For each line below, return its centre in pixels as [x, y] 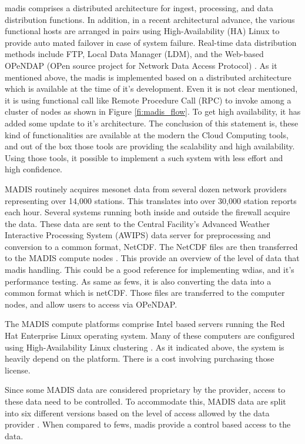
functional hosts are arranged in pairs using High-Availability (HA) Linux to [142, 31]
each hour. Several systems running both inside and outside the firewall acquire [148, 212]
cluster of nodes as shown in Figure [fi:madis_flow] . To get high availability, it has [153, 111]
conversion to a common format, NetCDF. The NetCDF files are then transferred [151, 246]
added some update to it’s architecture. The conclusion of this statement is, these [152, 123]
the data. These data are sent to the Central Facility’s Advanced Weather [138, 223]
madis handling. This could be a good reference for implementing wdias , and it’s [150, 270]
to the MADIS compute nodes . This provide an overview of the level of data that [152, 258]
